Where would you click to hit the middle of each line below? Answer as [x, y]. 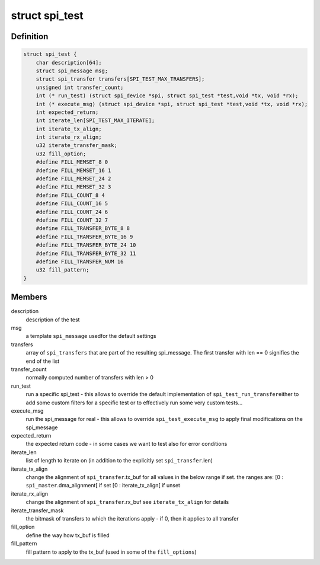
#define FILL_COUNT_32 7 [72, 220]
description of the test [53, 320]
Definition [30, 36]
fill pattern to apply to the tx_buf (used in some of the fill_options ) [111, 552]
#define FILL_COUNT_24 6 [72, 212]
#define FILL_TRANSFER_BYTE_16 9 [84, 237]
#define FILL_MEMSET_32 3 [73, 187]
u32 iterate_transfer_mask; [77, 146]
